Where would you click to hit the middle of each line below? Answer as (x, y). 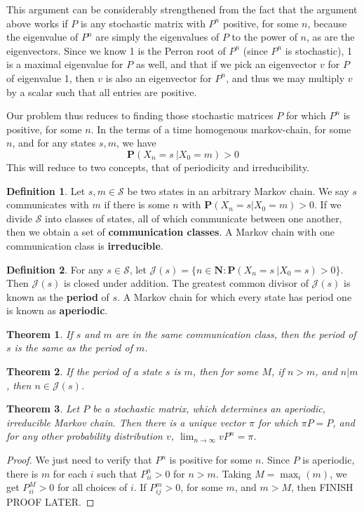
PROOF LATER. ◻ (50, 501)
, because (327, 23)
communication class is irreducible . (85, 245)
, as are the (331, 37)
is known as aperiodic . (57, 310)
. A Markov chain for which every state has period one (235, 296)
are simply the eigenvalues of (157, 37)
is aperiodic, (329, 460)
